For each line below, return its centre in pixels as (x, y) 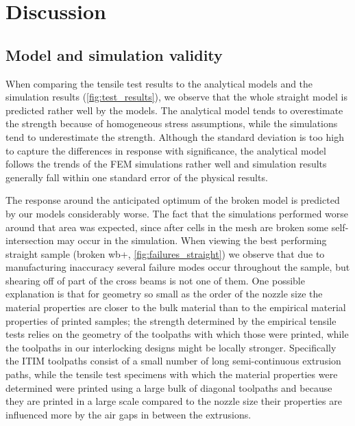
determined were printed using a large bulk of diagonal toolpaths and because (169, 387)
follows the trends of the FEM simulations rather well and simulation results (166, 164)
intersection (30, 240)
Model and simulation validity (114, 54)
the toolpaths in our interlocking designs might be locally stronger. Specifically (171, 347)
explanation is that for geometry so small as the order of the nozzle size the (164, 294)
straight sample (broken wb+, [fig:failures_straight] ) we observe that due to (165, 253)
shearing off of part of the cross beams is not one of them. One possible (155, 280)
